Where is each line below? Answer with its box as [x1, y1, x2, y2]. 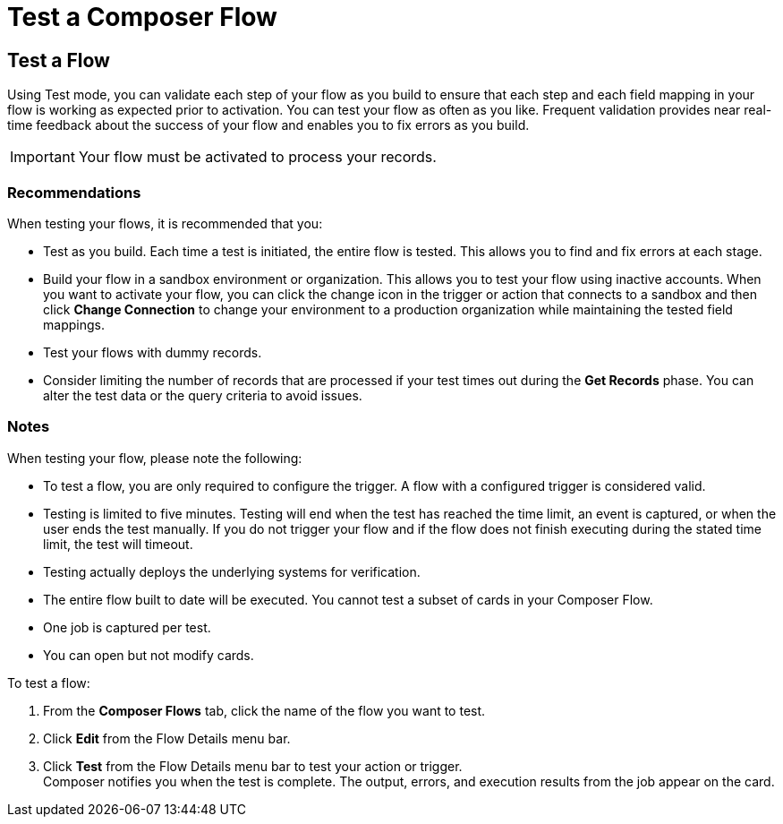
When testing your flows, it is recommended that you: [7, 215, 323, 231]
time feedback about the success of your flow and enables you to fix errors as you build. [7, 117, 530, 133]
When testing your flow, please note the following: [7, 450, 302, 466]
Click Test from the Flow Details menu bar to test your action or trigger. [43, 758, 463, 774]
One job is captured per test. [43, 619, 211, 635]
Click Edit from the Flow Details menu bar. [43, 730, 291, 746]
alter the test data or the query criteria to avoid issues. [43, 387, 362, 403]
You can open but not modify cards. [43, 647, 254, 663]
